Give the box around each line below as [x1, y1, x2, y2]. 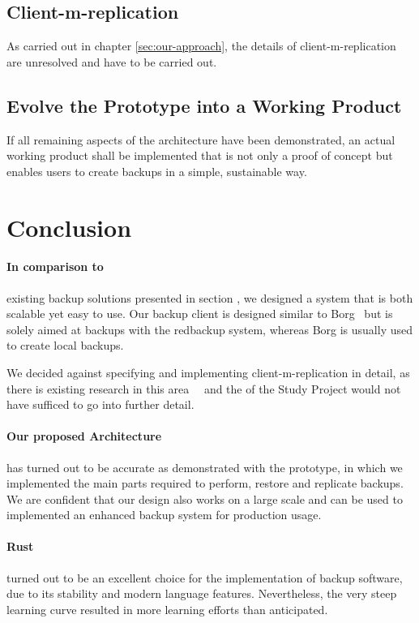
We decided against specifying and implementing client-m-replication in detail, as [6, 363, 410, 380]
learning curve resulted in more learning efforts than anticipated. [6, 600, 328, 617]
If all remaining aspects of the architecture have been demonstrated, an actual [6, 131, 395, 148]
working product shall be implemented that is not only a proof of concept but [6, 147, 393, 164]
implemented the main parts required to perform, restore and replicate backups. [6, 475, 404, 492]
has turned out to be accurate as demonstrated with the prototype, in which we [6, 458, 403, 475]
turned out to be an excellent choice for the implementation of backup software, [6, 569, 403, 586]
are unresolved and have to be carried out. [6, 53, 217, 70]
